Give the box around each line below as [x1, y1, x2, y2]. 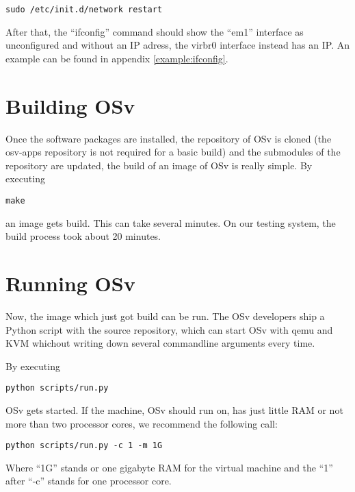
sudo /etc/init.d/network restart [5, 5, 163, 14]
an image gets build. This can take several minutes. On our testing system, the [5, 215, 336, 230]
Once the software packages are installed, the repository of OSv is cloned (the [5, 131, 332, 145]
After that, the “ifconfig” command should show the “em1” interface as [5, 24, 304, 38]
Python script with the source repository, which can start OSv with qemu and [5, 322, 333, 336]
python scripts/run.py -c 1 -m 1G [5, 441, 163, 451]
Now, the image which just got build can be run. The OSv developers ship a [5, 308, 325, 323]
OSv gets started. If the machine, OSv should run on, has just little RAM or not [5, 402, 343, 417]
